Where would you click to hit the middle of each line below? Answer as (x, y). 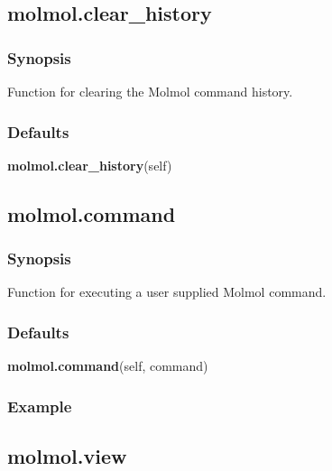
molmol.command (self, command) (108, 366)
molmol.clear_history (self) (90, 165)
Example (40, 406)
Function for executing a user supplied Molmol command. (167, 292)
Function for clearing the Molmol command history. (150, 91)
